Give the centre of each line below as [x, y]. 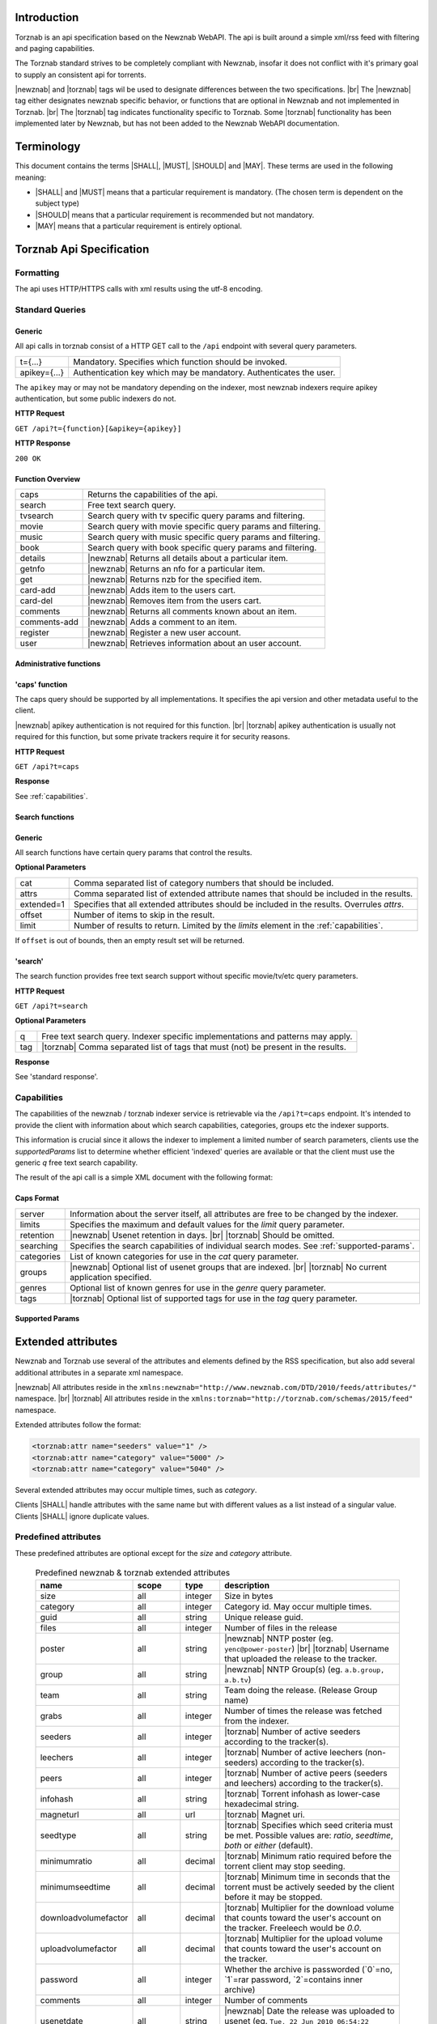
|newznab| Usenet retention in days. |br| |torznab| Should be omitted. [202, 1235]
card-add [38, 589]
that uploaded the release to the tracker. [301, 1658]
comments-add [49, 622]
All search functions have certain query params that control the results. [134, 853]
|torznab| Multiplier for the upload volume [303, 1938]
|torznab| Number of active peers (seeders [305, 1773]
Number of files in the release [280, 1627]
